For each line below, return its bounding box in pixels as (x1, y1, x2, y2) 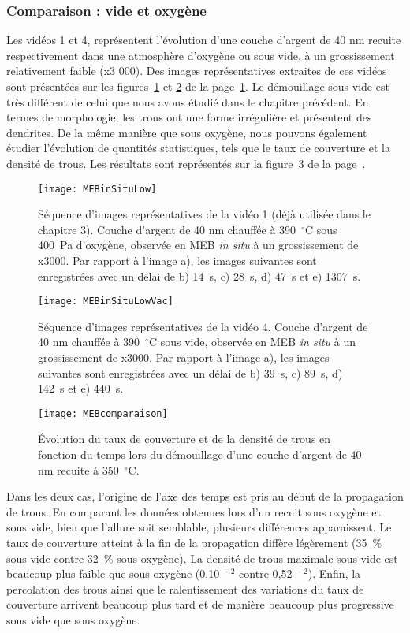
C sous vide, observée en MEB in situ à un (148, 333, 356, 350)
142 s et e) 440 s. (38, 380, 124, 397)
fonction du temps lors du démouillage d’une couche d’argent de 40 (38, 446, 362, 463)
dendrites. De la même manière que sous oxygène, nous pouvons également (6, 124, 367, 140)
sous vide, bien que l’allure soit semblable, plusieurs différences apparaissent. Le (6, 519, 392, 535)
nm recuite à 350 (38, 461, 119, 478)
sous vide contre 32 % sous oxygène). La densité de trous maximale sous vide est (6, 549, 398, 566)
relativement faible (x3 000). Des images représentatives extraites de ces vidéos (6, 62, 387, 79)
